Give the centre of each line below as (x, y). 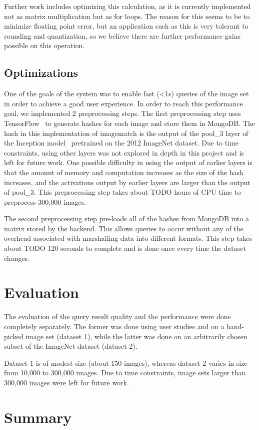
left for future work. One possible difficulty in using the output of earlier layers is (128, 162)
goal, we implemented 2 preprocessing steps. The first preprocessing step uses (122, 113)
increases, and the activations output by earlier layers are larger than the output (127, 182)
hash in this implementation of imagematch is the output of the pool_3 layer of (126, 133)
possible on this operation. (44, 45)
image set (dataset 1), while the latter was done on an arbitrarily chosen (136, 336)
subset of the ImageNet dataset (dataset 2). (71, 346)
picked (14, 336)
